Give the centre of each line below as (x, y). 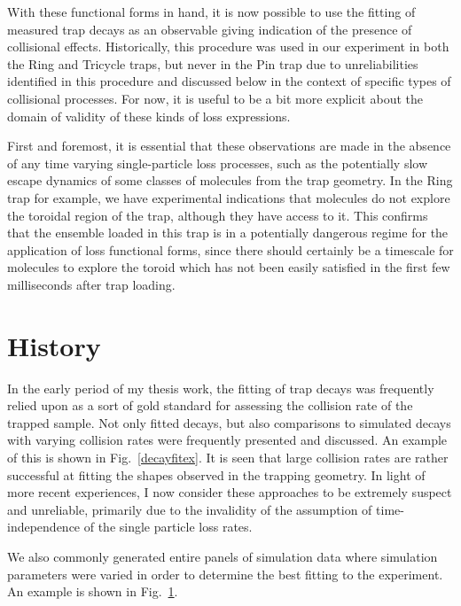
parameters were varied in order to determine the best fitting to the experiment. (225, 574)
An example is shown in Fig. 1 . (93, 591)
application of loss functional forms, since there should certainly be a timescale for (230, 249)
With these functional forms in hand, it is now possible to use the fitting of (211, 12)
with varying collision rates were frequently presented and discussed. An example (227, 440)
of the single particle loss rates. (168, 527)
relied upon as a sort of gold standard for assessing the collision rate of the (210, 405)
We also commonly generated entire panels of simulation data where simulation (223, 556)
